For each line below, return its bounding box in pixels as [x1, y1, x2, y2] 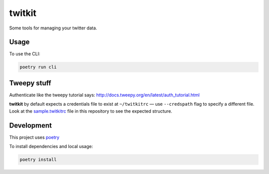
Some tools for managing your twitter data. [9, 25, 97, 31]
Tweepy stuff [9, 79, 52, 87]
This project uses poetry [9, 134, 60, 140]
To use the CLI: [9, 51, 40, 57]
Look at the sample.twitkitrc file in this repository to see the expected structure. [9, 108, 172, 114]
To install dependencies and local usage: [9, 144, 93, 150]
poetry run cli [19, 64, 57, 70]
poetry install [19, 157, 57, 162]
